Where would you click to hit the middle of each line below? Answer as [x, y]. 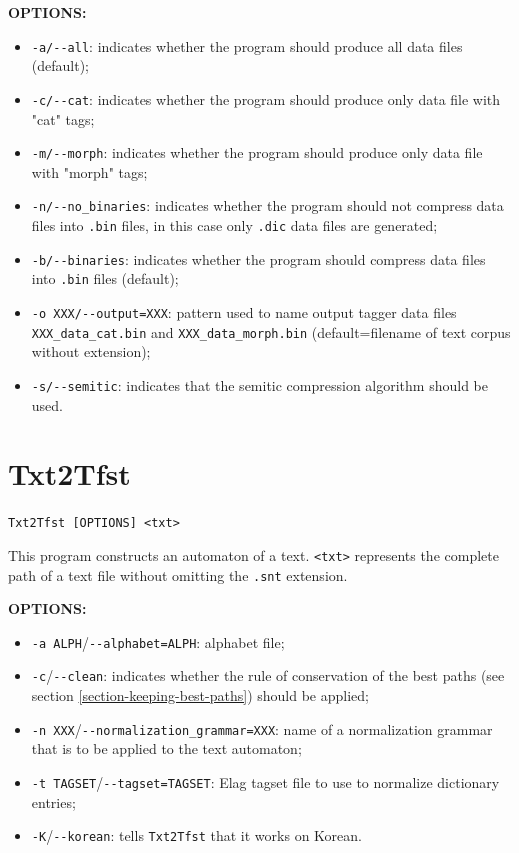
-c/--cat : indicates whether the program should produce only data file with [266, 98]
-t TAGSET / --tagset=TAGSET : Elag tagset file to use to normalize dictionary [265, 781]
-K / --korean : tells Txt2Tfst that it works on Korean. [196, 835]
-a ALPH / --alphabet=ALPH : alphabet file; [158, 641]
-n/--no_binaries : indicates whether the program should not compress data [267, 205]
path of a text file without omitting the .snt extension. [178, 574]
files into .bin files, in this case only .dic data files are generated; [234, 225]
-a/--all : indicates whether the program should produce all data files [247, 45]
